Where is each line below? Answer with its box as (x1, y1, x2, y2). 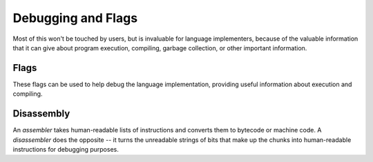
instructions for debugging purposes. (12, 145, 119, 153)
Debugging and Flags (12, 10, 138, 26)
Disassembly (12, 108, 70, 120)
